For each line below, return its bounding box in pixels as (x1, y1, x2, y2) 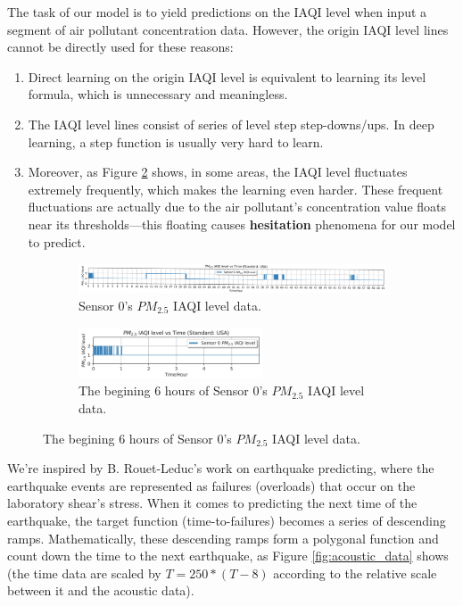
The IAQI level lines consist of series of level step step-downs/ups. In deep (28, 114, 434, 133)
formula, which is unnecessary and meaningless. (28, 85, 288, 104)
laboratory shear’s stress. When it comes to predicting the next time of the (7, 494, 418, 512)
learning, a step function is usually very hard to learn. (28, 132, 324, 151)
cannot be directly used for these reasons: (7, 37, 234, 56)
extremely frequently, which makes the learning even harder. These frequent (28, 179, 443, 198)
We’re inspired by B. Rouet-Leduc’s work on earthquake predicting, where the (7, 459, 434, 477)
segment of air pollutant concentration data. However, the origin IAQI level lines (7, 20, 449, 38)
